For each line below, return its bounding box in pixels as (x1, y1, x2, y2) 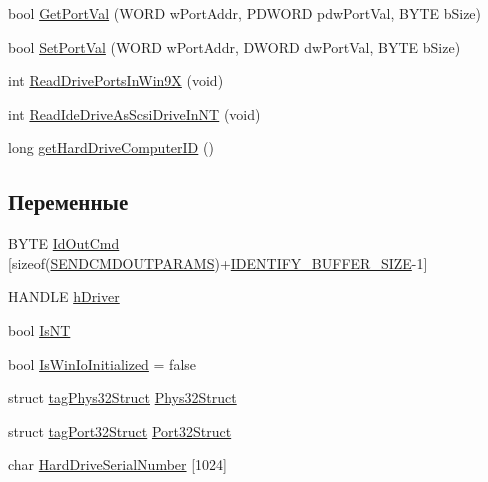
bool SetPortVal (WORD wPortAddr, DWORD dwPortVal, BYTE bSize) (8, 36, 461, 57)
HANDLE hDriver (8, 286, 120, 307)
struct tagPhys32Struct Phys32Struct (8, 387, 237, 408)
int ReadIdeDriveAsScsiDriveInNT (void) (8, 103, 261, 124)
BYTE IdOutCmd (8, 233, 120, 254)
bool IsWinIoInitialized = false (8, 353, 197, 374)
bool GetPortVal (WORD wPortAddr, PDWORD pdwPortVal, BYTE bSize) (8, 3, 482, 23)
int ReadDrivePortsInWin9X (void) (8, 70, 224, 91)
